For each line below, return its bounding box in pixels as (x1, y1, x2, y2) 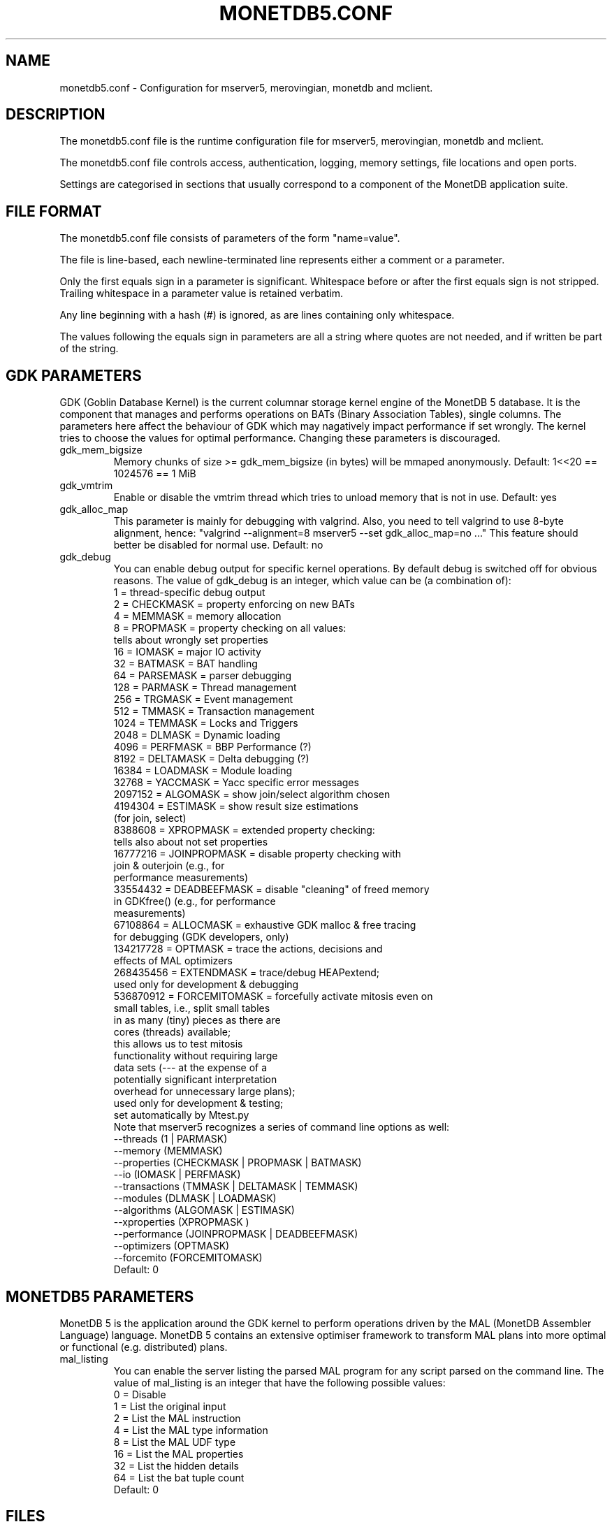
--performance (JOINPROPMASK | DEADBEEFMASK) (113, 1228, 358, 1240)
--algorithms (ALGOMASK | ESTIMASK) (113, 1204, 295, 1217)
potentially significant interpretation (113, 1073, 277, 1086)
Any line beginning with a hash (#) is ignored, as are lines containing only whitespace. (59, 309, 455, 321)
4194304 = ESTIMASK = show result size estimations (113, 800, 358, 813)
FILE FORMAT (6, 202, 102, 220)
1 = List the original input (113, 1400, 226, 1412)
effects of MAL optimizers (113, 955, 233, 967)
